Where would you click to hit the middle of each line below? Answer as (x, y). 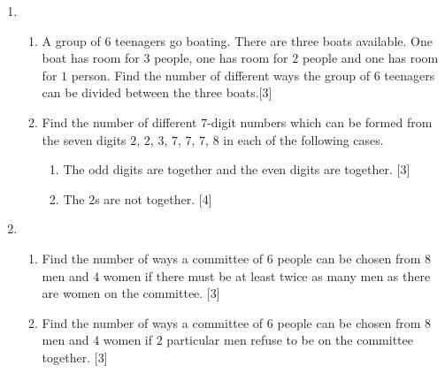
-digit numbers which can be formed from (320, 122)
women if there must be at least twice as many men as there (267, 275)
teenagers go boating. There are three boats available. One (274, 40)
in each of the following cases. (303, 139)
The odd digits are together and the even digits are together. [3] (237, 169)
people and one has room (370, 58)
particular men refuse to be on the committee (290, 340)
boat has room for (91, 58)
